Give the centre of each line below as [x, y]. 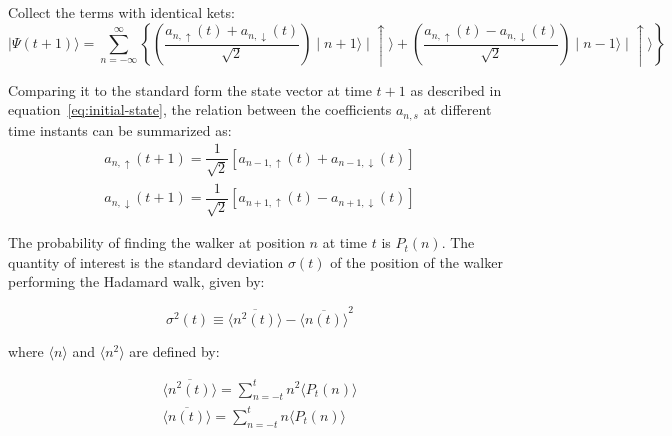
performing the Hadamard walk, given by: [136, 281]
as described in [456, 89]
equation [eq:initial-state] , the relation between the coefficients [200, 109]
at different [457, 109]
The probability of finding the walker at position [156, 242]
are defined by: [174, 350]
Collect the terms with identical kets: [121, 12]
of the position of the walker [416, 261]
